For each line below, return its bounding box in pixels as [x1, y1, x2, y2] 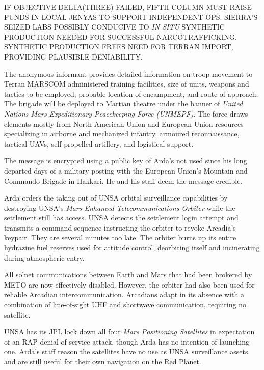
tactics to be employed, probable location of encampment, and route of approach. [4, 88, 258, 99]
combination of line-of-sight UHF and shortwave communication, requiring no [4, 299, 246, 310]
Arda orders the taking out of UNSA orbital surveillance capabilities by [4, 192, 228, 203]
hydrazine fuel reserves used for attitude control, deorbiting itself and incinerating [4, 242, 260, 253]
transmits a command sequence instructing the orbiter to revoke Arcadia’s [4, 222, 236, 233]
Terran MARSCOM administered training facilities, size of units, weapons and [4, 78, 249, 89]
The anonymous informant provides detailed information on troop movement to [4, 68, 253, 79]
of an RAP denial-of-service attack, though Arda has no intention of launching [4, 336, 249, 347]
